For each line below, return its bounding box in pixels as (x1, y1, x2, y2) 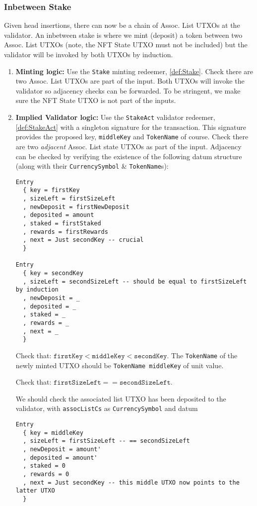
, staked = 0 (23, 462, 66, 470)
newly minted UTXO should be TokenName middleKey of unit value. (15, 360, 224, 370)
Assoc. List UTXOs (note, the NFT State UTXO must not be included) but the (4, 39, 248, 50)
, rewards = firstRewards (23, 228, 108, 235)
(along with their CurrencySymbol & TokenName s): (15, 161, 169, 171)
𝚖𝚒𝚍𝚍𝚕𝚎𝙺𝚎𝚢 (92, 352, 125, 360)
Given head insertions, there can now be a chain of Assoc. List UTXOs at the (4, 20, 240, 30)
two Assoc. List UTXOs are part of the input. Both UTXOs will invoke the (15, 76, 245, 86)
